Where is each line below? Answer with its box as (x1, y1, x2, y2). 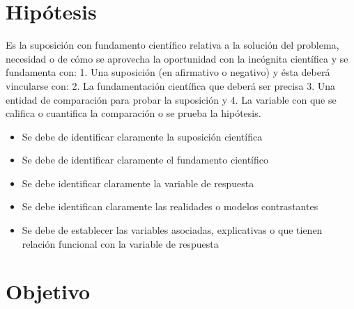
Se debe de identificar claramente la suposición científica (22, 129, 263, 143)
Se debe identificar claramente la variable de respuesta (22, 175, 254, 190)
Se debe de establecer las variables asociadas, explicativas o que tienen (22, 223, 323, 237)
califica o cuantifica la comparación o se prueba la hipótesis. (6, 106, 261, 120)
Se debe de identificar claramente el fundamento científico (22, 152, 268, 167)
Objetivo (6, 277, 91, 306)
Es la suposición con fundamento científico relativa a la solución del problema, (6, 38, 339, 52)
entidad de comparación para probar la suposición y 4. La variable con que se (6, 92, 337, 106)
